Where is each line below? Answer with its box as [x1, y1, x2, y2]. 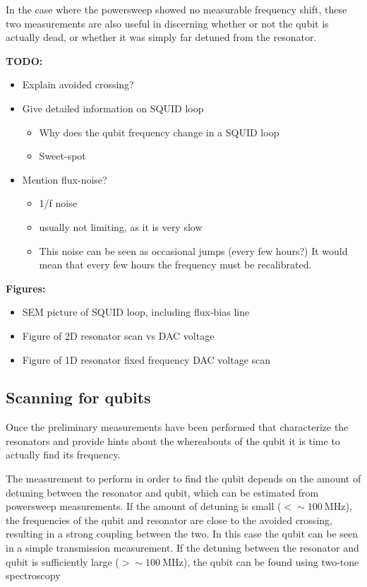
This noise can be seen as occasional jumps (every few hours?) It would [39, 243, 348, 258]
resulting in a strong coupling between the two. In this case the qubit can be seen [6, 526, 358, 541]
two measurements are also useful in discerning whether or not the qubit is [6, 16, 329, 30]
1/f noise [39, 196, 77, 211]
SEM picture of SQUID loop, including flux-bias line [22, 304, 250, 319]
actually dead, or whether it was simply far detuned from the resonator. [6, 30, 317, 45]
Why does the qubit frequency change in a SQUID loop [39, 124, 279, 139]
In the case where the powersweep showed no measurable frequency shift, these [6, 2, 347, 16]
